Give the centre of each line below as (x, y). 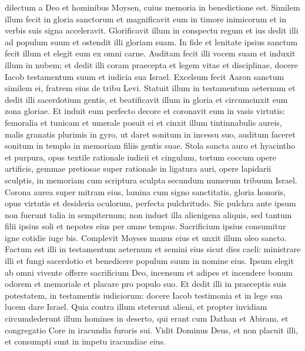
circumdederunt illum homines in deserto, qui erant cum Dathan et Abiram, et (147, 318)
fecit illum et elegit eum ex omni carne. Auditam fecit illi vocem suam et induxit (150, 53)
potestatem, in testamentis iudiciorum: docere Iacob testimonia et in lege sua (144, 295)
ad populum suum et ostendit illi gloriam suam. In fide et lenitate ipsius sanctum (151, 41)
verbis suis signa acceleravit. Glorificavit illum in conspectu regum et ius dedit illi (152, 30)
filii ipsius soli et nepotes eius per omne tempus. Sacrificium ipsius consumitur (145, 226)
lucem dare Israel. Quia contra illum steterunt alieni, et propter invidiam (136, 307)
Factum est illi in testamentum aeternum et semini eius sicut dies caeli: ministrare (153, 249)
